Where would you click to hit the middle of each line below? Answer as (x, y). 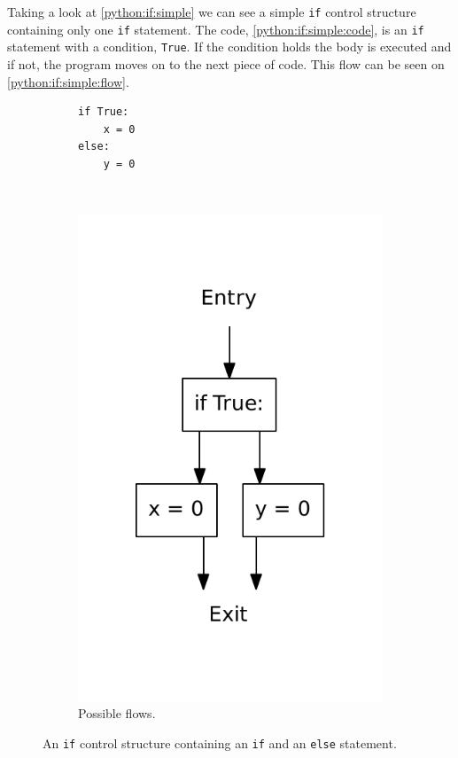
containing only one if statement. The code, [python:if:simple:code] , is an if (216, 29)
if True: (104, 112)
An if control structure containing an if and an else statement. (220, 742)
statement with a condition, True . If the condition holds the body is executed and (229, 47)
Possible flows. (117, 713)
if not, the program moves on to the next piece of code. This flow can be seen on (226, 63)
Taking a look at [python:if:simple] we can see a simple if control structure (212, 12)
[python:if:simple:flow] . (68, 81)
